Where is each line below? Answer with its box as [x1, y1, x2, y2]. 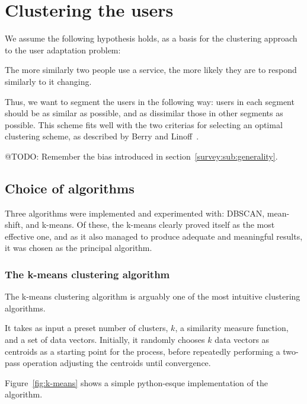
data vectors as [215, 333, 270, 346]
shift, [5, 218, 23, 231]
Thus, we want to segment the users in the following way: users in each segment [5, 95, 295, 107]
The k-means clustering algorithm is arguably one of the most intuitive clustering [5, 290, 300, 303]
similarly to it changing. [5, 75, 92, 87]
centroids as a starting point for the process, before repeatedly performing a [5, 345, 280, 357]
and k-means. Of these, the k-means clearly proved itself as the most [25, 218, 275, 231]
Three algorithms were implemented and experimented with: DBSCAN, [5, 206, 265, 219]
